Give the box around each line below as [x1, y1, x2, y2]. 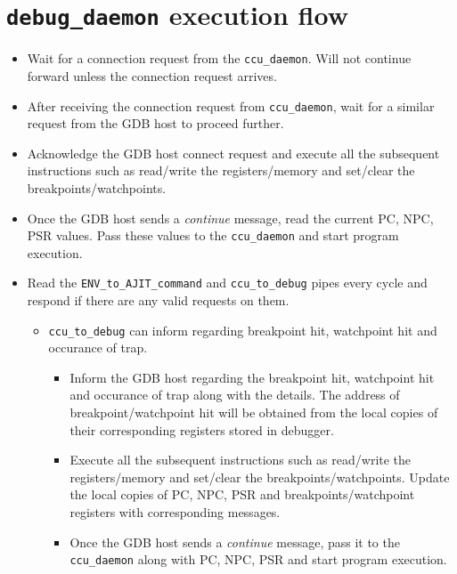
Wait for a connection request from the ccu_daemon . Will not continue [27, 49, 412, 68]
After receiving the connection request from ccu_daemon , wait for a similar [27, 96, 435, 115]
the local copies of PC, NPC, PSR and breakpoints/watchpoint [69, 485, 415, 504]
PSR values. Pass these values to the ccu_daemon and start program [27, 226, 399, 245]
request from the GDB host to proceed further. [27, 114, 284, 133]
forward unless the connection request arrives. [27, 66, 277, 85]
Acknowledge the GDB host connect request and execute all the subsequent [27, 143, 440, 162]
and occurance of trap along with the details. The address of [69, 385, 400, 404]
